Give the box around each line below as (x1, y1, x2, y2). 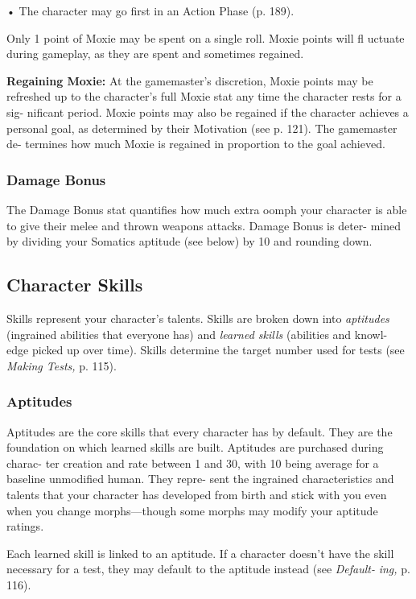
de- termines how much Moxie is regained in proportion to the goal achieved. (6, 135, 385, 152)
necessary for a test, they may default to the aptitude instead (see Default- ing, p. (6, 560, 410, 577)
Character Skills (6, 272, 143, 297)
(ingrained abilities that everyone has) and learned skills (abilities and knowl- (6, 325, 388, 342)
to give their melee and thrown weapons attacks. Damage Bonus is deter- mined (6, 217, 401, 233)
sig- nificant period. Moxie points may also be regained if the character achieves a (6, 103, 409, 120)
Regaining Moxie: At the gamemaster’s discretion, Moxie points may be (6, 72, 373, 89)
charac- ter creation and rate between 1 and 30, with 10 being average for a (6, 454, 379, 471)
